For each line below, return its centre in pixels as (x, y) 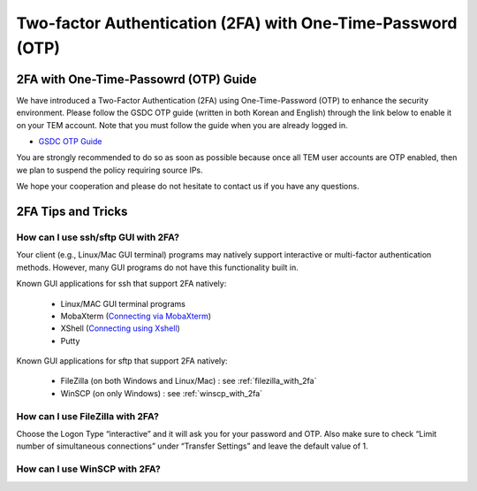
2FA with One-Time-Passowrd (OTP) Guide (136, 79)
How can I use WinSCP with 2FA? (88, 469)
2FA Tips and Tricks (72, 212)
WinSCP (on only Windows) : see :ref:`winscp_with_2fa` (162, 393)
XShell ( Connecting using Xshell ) (120, 328)
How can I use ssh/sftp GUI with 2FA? (98, 237)
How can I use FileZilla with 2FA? (87, 416)
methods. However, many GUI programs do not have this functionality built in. (158, 267)
